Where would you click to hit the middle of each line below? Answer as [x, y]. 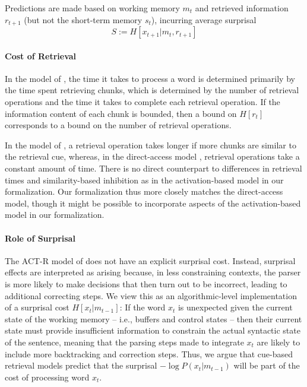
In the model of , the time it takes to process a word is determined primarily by [150, 78]
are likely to [278, 342]
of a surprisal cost [37, 307]
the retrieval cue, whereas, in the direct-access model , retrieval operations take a [152, 156]
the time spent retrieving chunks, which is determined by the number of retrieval [152, 90]
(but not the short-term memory [83, 19]
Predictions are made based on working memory [92, 8]
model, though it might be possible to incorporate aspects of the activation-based [153, 203]
